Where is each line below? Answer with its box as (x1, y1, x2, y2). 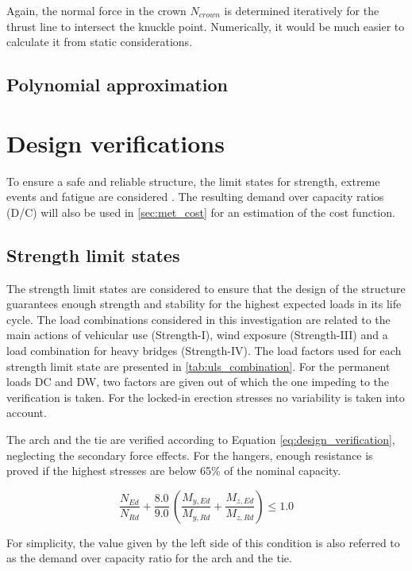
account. (6, 404, 47, 421)
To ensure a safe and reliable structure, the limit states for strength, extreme (6, 172, 380, 189)
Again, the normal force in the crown (6, 2, 187, 18)
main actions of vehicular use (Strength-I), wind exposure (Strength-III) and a (6, 326, 388, 343)
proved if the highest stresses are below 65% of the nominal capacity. (6, 462, 341, 479)
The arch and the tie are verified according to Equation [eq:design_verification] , (6, 431, 395, 448)
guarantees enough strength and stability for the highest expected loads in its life (6, 295, 402, 312)
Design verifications (6, 126, 225, 159)
